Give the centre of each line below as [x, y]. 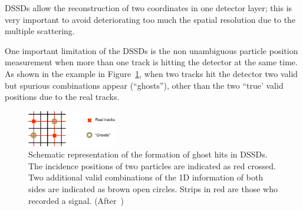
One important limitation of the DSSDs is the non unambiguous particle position [151, 50]
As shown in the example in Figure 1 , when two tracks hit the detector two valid [151, 73]
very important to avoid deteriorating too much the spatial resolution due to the [150, 19]
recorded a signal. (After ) [76, 200]
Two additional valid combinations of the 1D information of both [146, 177]
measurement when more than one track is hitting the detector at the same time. [151, 62]
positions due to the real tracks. [62, 97]
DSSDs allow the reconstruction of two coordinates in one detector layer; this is [149, 8]
